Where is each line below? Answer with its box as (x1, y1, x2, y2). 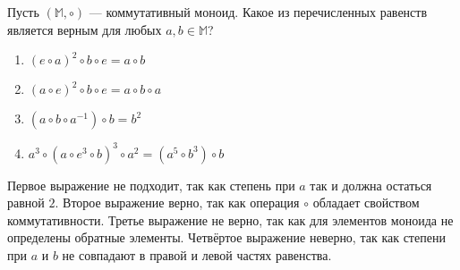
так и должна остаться (310, 175, 432, 194)
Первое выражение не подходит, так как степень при (7, 175, 295, 194)
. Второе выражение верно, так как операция (55, 193, 300, 212)
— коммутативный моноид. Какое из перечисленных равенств (89, 3, 428, 21)
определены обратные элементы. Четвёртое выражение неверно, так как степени (7, 228, 446, 247)
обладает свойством (312, 193, 420, 212)
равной (7, 193, 45, 212)
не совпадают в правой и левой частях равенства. (62, 246, 332, 265)
